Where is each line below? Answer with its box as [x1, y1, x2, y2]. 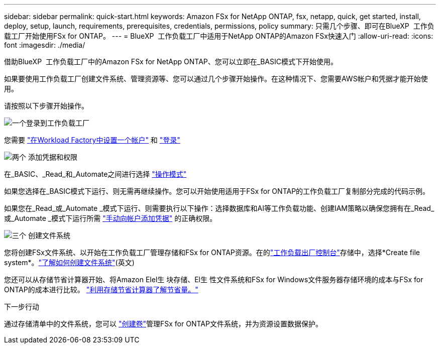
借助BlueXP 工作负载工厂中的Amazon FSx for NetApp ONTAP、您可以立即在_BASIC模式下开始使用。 [4, 57, 338, 66]
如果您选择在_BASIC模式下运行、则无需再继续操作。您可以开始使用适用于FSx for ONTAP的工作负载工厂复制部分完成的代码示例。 [4, 187, 430, 195]
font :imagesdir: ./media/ [4, 41, 85, 49]
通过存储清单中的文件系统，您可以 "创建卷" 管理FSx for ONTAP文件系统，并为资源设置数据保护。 [4, 319, 322, 328]
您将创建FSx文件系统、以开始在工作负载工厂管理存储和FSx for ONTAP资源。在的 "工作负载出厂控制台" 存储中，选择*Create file [4, 248, 420, 257]
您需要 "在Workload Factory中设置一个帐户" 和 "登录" [4, 136, 180, 144]
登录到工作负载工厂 [26, 119, 89, 127]
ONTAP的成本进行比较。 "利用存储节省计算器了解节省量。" [4, 285, 198, 294]
